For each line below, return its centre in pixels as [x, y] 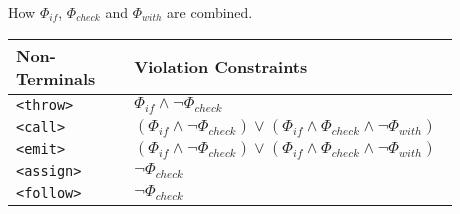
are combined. [210, 12]
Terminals [56, 78]
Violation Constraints [221, 67]
